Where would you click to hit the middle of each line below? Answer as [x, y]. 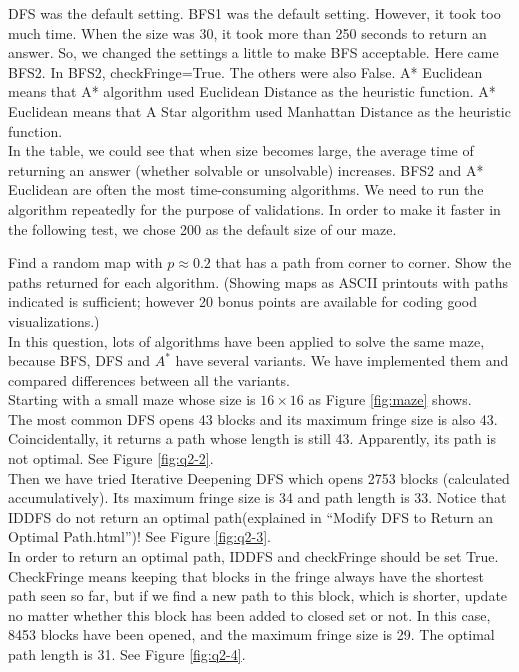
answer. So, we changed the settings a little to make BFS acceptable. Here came [253, 52]
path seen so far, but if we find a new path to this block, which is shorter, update [258, 595]
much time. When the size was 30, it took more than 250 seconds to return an [247, 32]
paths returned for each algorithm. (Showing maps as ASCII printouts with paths [258, 281]
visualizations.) [54, 320]
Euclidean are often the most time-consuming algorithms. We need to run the [246, 189]
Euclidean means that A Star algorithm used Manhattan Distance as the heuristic [259, 110]
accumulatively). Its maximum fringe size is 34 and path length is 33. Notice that [257, 497]
